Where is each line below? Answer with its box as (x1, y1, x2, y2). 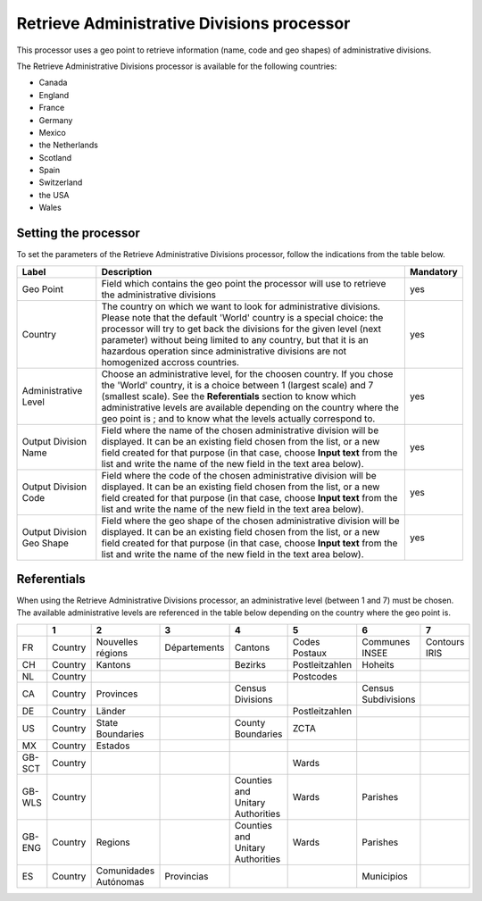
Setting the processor (16, 226, 140, 241)
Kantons (96, 658, 131, 671)
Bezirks (234, 658, 267, 671)
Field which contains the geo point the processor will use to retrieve (101, 277, 386, 289)
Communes (361, 635, 411, 647)
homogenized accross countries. (101, 355, 240, 368)
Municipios (361, 870, 408, 882)
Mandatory (409, 265, 459, 278)
